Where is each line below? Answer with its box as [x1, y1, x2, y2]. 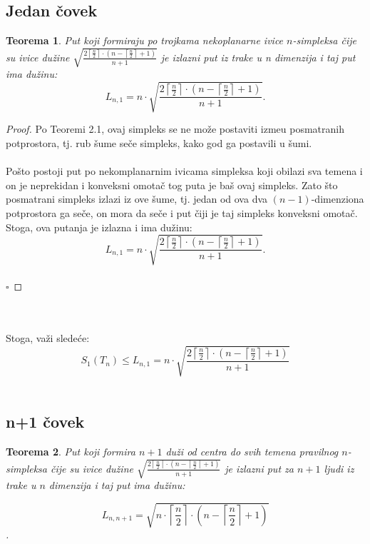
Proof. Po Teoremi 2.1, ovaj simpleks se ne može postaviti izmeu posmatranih [6, 121, 344, 136]
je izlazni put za [225, 460, 294, 475]
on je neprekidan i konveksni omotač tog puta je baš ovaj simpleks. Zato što [6, 177, 338, 192]
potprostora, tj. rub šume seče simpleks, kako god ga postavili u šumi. [6, 136, 312, 151]
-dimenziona [311, 191, 364, 206]
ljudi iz [324, 460, 354, 475]
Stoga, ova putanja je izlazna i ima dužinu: [6, 219, 192, 234]
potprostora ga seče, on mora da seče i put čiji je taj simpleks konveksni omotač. [6, 206, 358, 221]
